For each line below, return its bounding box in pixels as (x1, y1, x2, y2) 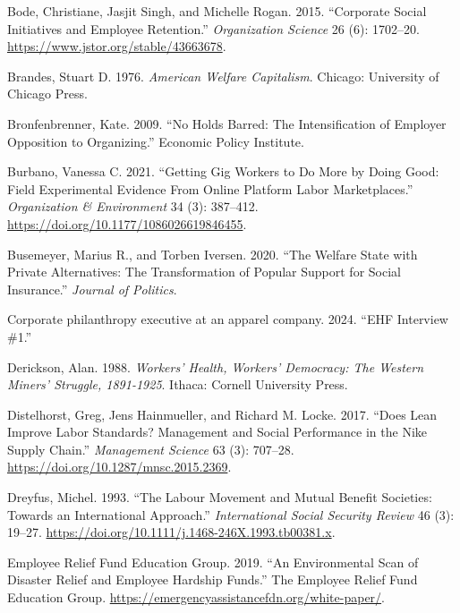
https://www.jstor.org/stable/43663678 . (7, 37, 226, 55)
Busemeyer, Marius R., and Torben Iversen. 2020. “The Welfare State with (7, 244, 418, 263)
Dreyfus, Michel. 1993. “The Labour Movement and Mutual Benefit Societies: (7, 488, 432, 507)
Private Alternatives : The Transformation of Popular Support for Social (7, 262, 401, 281)
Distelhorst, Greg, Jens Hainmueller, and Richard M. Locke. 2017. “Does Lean (7, 404, 438, 423)
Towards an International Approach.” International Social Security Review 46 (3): (7, 505, 455, 524)
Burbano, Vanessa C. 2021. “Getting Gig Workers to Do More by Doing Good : (7, 162, 439, 181)
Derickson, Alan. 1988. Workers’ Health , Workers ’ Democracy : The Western (7, 357, 424, 376)
